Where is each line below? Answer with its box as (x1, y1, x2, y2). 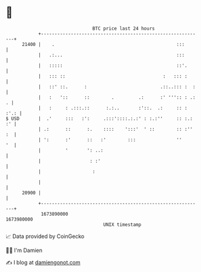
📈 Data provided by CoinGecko (5, 233, 85, 240)
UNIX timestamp (103, 221, 142, 228)
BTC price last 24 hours (92, 25, 155, 32)
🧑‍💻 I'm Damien (5, 247, 43, 254)
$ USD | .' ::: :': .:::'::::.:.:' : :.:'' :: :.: (5, 115, 193, 122)
